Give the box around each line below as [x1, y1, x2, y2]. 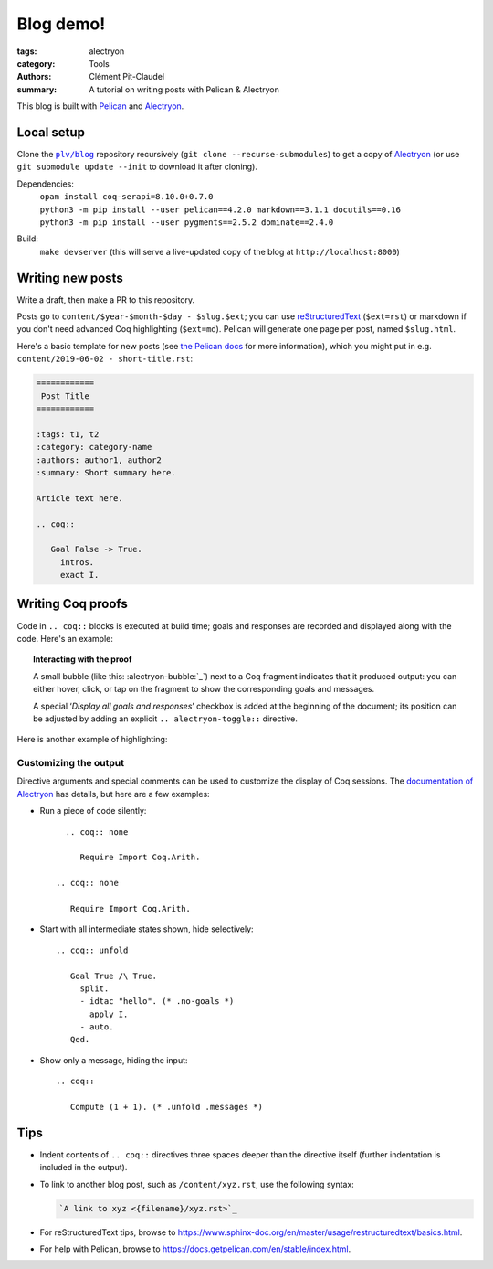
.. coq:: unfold [56, 944, 129, 955]
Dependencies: [16, 178, 75, 189]
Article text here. [36, 493, 123, 503]
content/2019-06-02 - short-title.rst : [16, 353, 194, 365]
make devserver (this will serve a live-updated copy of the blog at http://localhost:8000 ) [39, 246, 401, 257]
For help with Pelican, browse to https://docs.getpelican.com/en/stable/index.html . [39, 1243, 351, 1254]
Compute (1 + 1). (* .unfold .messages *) [69, 1102, 264, 1113]
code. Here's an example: [16, 633, 114, 644]
